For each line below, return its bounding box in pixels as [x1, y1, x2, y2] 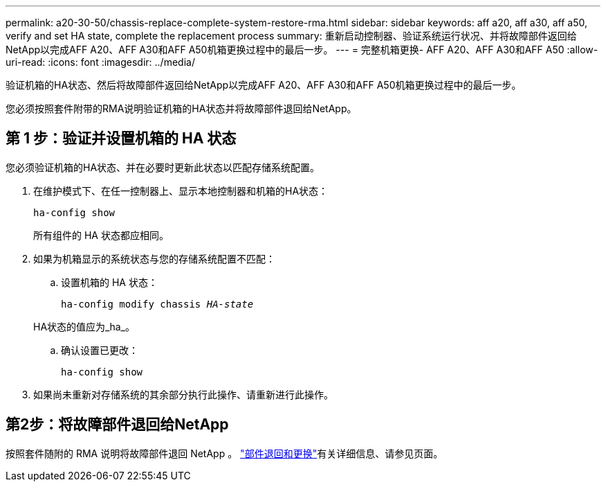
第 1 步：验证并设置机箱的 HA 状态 [6, 130, 237, 148]
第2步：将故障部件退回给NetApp [6, 416, 229, 434]
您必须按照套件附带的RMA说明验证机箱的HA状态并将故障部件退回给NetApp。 [6, 103, 357, 114]
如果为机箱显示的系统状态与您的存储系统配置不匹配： [33, 252, 275, 265]
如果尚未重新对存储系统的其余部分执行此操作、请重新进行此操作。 [33, 388, 333, 400]
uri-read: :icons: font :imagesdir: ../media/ [6, 56, 195, 68]
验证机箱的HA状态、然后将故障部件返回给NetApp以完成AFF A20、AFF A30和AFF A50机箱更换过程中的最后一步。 [6, 79, 522, 91]
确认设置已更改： [61, 344, 138, 356]
